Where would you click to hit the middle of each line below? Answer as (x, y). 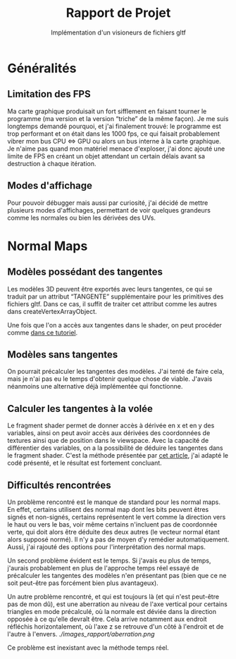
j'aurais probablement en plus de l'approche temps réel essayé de (103, 568)
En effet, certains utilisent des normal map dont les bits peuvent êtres (108, 509)
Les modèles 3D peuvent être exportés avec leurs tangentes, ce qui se (110, 289)
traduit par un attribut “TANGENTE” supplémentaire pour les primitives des (116, 296)
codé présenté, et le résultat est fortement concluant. (85, 463)
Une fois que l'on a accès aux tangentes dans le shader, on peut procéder (114, 325)
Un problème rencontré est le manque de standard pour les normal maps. (114, 502)
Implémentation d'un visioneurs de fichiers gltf (118, 32)
